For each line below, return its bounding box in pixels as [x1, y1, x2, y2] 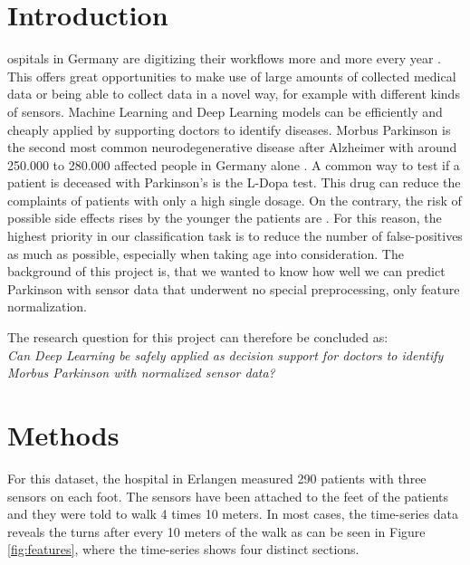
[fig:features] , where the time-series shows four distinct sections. [7, 540, 360, 559]
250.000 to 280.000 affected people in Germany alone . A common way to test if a [7, 155, 460, 174]
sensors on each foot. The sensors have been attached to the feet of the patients [7, 486, 449, 505]
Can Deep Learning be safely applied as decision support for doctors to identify [7, 345, 444, 364]
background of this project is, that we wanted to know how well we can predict [7, 262, 446, 281]
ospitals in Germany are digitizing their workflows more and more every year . [7, 49, 441, 68]
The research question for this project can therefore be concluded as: [7, 328, 388, 347]
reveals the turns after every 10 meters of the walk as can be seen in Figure [7, 522, 426, 541]
